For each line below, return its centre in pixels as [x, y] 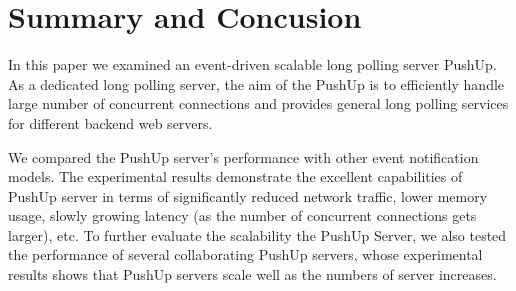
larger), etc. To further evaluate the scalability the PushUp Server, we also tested [257, 234]
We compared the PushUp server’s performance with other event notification [243, 156]
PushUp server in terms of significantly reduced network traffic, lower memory [248, 195]
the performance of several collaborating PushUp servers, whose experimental [245, 254]
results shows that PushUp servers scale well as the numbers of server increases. [252, 274]
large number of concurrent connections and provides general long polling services [258, 103]
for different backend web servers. [110, 122]
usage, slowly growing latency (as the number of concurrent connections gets [242, 215]
